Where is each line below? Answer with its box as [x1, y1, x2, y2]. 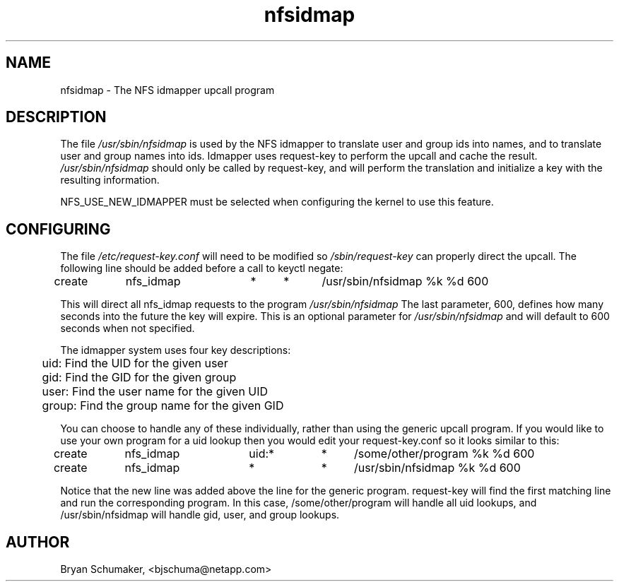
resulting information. [60, 174, 160, 186]
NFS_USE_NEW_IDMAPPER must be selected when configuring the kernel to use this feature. [60, 196, 494, 208]
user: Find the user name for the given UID [42, 384, 269, 399]
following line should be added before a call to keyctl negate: [60, 262, 343, 275]
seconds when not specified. [60, 322, 195, 335]
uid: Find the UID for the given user [42, 356, 228, 371]
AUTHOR [6, 533, 70, 551]
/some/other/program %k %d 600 [353, 446, 535, 461]
